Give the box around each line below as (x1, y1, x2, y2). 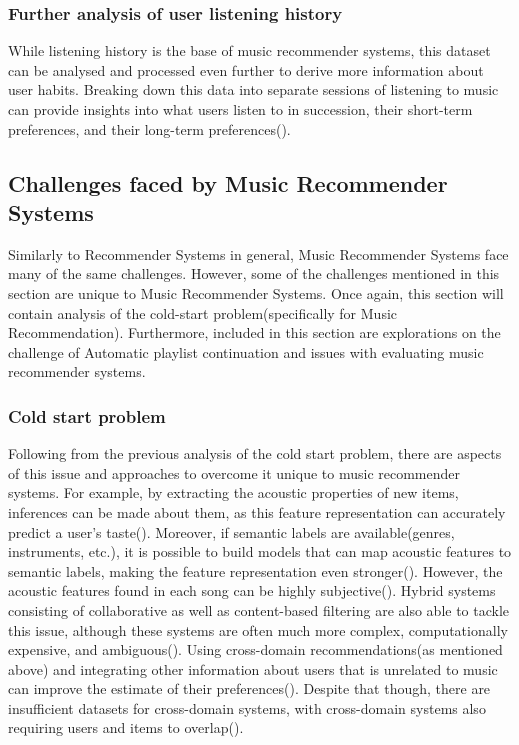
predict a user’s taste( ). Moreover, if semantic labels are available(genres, (8, 521, 455, 542)
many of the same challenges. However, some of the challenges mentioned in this (8, 263, 500, 284)
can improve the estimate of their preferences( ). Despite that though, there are (8, 678, 491, 699)
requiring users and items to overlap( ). (8, 717, 244, 738)
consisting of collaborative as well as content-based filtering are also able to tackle (8, 599, 510, 620)
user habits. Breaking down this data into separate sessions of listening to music (8, 79, 499, 100)
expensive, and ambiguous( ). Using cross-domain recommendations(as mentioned (8, 639, 503, 660)
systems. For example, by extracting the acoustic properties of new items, (8, 482, 459, 503)
